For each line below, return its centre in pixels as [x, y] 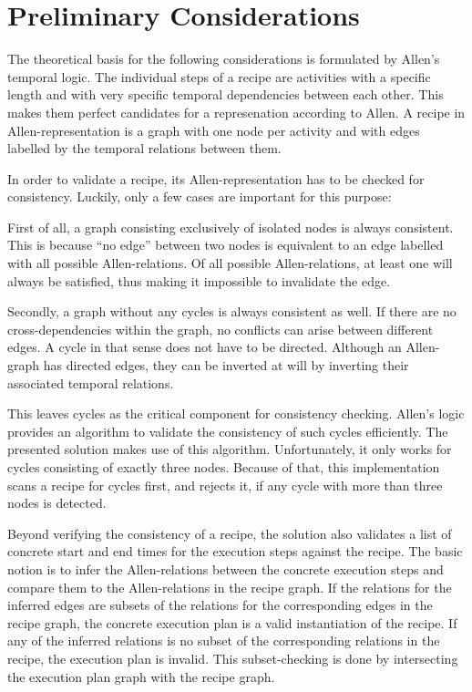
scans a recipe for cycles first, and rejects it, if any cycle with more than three [225, 485]
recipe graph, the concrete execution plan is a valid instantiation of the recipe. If [232, 622]
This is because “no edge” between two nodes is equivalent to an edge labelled [226, 245]
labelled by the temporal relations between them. [144, 148]
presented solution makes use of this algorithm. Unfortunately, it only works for [230, 449]
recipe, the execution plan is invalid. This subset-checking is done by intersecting [233, 658]
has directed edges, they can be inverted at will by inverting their [226, 365]
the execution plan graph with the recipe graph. [141, 676]
